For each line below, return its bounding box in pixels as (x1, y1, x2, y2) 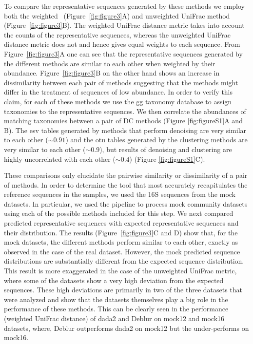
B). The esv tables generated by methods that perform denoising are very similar (4, 125, 247, 135)
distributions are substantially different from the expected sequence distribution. (4, 256, 244, 266)
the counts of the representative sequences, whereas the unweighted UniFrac (4, 29, 231, 39)
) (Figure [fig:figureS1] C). (129, 153, 205, 164)
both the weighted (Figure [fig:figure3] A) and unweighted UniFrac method (4, 10, 230, 20)
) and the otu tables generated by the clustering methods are (65, 134, 248, 145)
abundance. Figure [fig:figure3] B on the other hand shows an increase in (4, 68, 220, 78)
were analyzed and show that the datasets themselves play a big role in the (4, 294, 228, 304)
